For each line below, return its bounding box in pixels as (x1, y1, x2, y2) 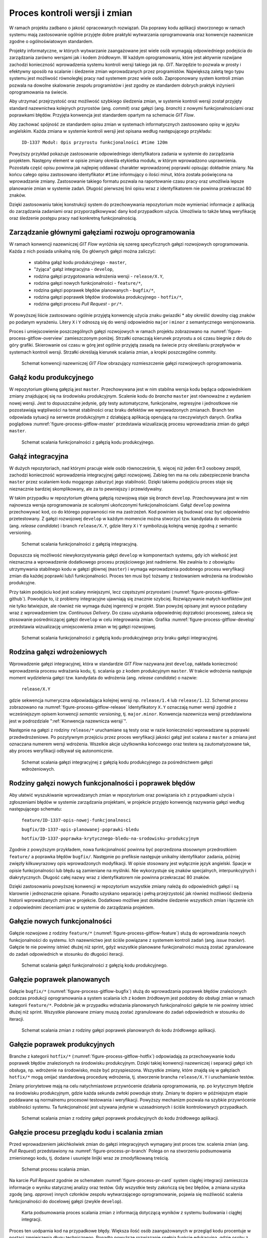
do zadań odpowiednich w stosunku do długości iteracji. (9, 951, 124, 957)
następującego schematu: (9, 806, 62, 812)
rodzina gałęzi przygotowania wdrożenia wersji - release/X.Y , (34, 273, 164, 279)
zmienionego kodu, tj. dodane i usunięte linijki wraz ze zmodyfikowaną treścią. (9, 1155, 169, 1161)
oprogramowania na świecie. (9, 89, 68, 95)
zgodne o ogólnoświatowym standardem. (9, 39, 94, 45)
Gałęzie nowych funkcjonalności (9, 917, 112, 926)
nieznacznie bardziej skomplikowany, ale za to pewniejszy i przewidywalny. (9, 486, 163, 492)
